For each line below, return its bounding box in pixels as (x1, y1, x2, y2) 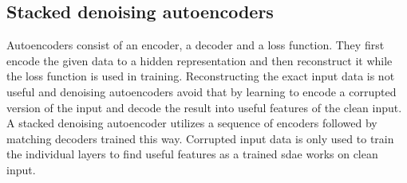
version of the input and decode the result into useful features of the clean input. (6, 99, 402, 115)
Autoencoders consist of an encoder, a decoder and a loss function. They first (6, 37, 385, 53)
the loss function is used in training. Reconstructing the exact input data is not (6, 68, 395, 84)
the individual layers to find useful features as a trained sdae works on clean (6, 146, 378, 162)
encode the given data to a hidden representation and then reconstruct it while (6, 52, 393, 68)
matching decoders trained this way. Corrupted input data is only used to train (6, 130, 394, 146)
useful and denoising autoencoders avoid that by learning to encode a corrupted (6, 83, 397, 99)
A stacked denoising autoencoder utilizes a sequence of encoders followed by (6, 115, 377, 131)
